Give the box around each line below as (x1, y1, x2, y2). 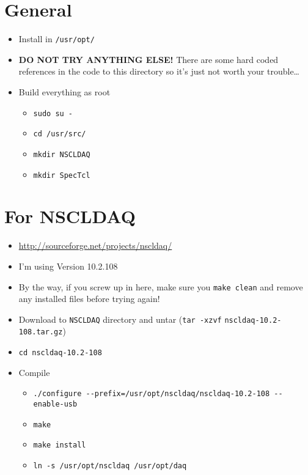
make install (33, 441, 86, 450)
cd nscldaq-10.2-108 (18, 348, 102, 358)
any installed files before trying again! (18, 292, 160, 305)
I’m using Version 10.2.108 (18, 259, 118, 272)
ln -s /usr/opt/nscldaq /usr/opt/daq (33, 461, 187, 470)
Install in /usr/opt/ (18, 32, 95, 45)
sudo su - (33, 109, 73, 118)
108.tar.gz (18, 328, 63, 337)
